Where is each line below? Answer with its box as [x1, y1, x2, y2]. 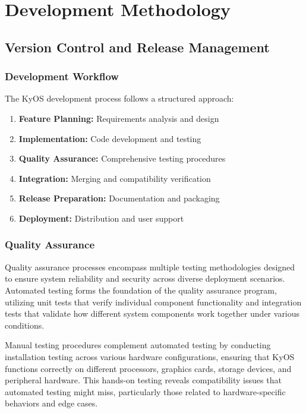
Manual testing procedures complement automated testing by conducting [5, 339, 271, 351]
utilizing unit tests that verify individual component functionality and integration [5, 295, 302, 308]
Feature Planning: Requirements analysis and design [18, 112, 219, 124]
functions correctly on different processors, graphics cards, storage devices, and [5, 362, 292, 374]
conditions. [5, 319, 45, 331]
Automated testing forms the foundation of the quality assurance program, [5, 283, 277, 296]
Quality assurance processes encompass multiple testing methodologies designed [5, 260, 295, 273]
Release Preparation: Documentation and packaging [18, 192, 220, 204]
